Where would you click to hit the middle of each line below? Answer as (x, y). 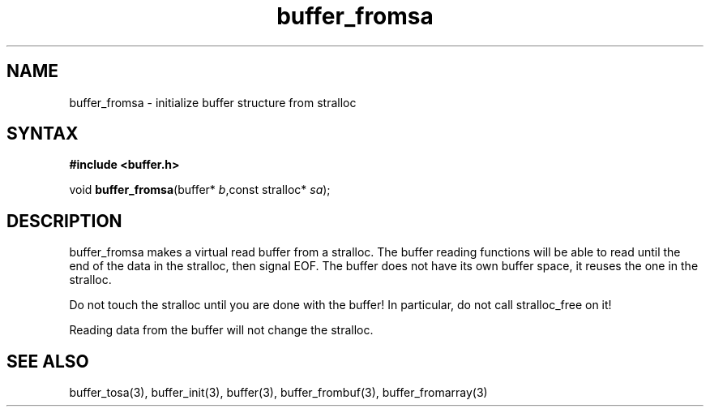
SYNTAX (43, 134)
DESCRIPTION (64, 221)
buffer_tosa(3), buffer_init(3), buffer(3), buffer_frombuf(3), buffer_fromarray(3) (278, 393)
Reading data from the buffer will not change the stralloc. (221, 330)
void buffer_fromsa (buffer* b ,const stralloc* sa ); (200, 190)
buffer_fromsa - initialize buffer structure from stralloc (213, 102)
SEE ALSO (48, 361)
